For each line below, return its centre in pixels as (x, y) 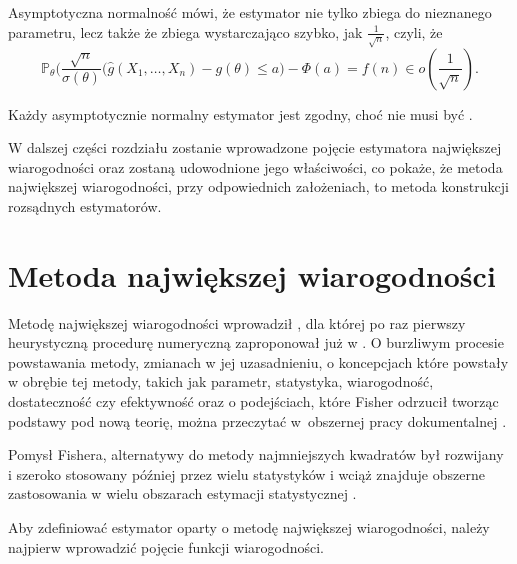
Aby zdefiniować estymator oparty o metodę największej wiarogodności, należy (249, 526)
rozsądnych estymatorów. (85, 205)
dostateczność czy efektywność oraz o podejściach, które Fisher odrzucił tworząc (253, 401)
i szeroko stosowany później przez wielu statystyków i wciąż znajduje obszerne (246, 473)
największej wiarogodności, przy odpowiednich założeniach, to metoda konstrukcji (258, 186)
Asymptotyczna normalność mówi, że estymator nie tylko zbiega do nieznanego (250, 12)
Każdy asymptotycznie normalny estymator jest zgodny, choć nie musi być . (240, 113)
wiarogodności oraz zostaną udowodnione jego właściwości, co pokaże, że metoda (255, 166)
